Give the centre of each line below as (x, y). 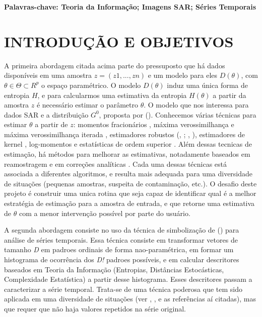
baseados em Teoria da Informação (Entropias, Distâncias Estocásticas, (114, 269)
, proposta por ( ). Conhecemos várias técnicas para (178, 114)
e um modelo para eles (183, 75)
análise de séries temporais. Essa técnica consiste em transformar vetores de (121, 239)
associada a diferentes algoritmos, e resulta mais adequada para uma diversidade (128, 174)
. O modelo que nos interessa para (196, 105)
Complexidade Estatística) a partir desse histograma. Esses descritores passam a (128, 279)
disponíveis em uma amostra (48, 75)
